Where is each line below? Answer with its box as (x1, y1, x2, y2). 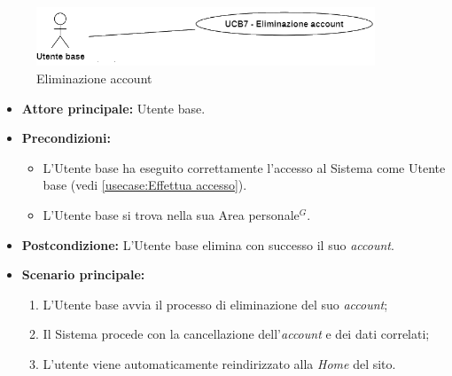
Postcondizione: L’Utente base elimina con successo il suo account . (21, 235, 394, 254)
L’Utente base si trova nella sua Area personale (43, 206, 300, 224)
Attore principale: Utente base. (21, 98, 206, 117)
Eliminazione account (36, 69, 152, 88)
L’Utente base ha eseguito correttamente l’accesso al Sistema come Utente (43, 158, 446, 176)
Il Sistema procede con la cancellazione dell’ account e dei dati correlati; (43, 325, 430, 343)
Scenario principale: (21, 265, 145, 284)
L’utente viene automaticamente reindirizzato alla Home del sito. (43, 354, 396, 372)
